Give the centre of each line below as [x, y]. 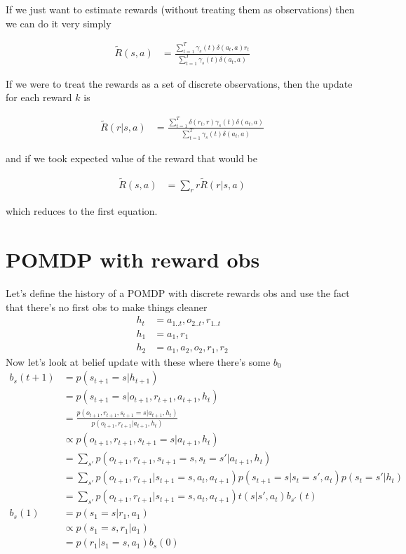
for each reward [39, 97]
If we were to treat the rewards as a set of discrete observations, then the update [179, 83]
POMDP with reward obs [133, 259]
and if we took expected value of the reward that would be [132, 158]
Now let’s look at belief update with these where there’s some [138, 361]
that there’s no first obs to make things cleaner [107, 306]
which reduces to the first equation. [82, 211]
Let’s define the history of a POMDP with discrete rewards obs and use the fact [178, 293]
